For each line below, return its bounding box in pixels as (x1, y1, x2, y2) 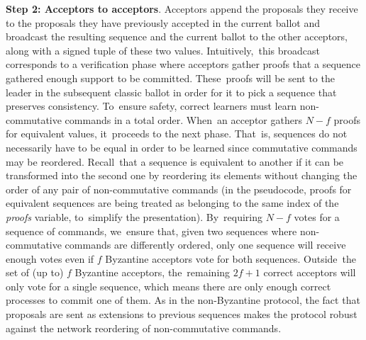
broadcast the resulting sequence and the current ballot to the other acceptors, (6, 29, 348, 44)
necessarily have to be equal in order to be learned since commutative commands (6, 140, 357, 154)
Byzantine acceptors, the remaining (74, 265, 231, 280)
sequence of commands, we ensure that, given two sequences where (6, 223, 297, 238)
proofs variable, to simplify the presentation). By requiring (6, 209, 263, 224)
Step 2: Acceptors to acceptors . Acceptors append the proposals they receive (6, 1, 358, 16)
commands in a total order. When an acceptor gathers (65, 112, 302, 127)
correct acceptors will (263, 265, 356, 280)
